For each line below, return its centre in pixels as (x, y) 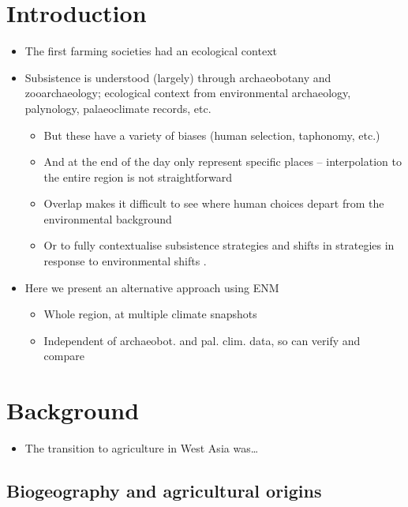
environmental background (108, 218)
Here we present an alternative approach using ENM (152, 287)
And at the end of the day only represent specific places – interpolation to (223, 161)
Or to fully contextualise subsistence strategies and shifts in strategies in (219, 245)
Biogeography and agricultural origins (164, 491)
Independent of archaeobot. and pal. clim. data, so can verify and (202, 340)
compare (64, 356)
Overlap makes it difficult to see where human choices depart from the (214, 203)
